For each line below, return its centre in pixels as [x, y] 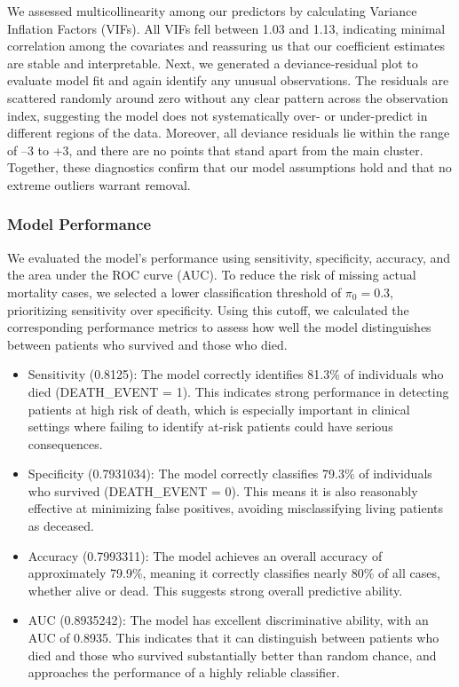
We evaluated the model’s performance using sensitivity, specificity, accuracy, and [229, 257]
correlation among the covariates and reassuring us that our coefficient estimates [226, 46]
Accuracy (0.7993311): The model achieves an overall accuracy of [205, 555]
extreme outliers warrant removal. [99, 184]
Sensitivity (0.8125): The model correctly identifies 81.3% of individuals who [236, 374]
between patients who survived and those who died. [147, 344]
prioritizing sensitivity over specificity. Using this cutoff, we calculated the [208, 309]
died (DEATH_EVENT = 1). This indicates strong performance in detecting [238, 391]
